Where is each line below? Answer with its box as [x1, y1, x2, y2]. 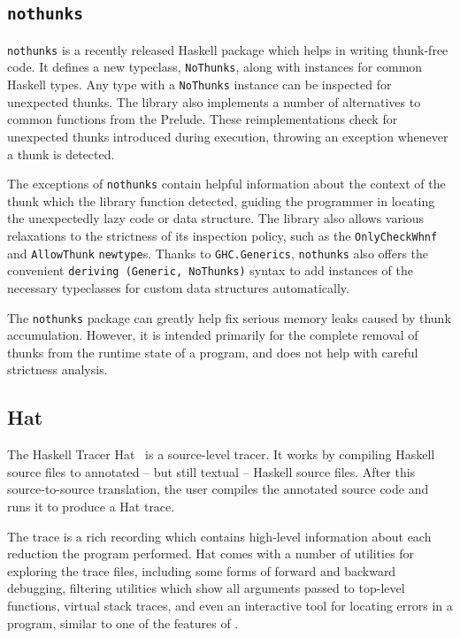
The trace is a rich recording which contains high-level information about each [7, 527, 432, 545]
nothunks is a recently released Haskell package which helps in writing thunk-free [7, 40, 448, 58]
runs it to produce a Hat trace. [7, 496, 175, 515]
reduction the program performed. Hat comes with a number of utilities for [7, 544, 415, 563]
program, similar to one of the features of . [7, 613, 239, 632]
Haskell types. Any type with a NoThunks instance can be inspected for [7, 75, 392, 94]
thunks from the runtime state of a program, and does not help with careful [7, 342, 418, 361]
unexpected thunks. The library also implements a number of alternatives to [7, 92, 421, 111]
